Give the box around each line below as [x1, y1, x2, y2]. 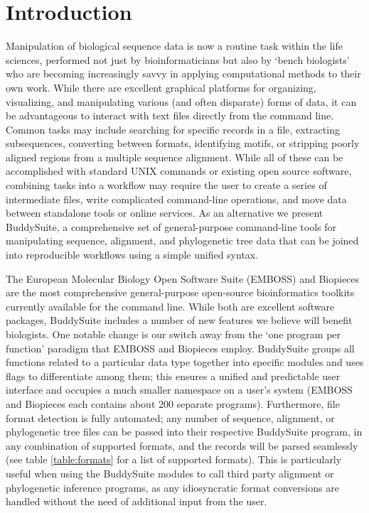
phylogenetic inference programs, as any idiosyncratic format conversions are [6, 480, 339, 495]
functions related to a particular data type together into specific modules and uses [6, 355, 364, 369]
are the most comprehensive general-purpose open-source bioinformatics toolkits [6, 285, 355, 300]
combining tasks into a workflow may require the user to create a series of [6, 178, 327, 193]
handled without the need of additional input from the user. [6, 494, 267, 509]
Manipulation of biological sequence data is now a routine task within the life [6, 38, 343, 53]
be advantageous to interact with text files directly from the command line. [6, 108, 334, 123]
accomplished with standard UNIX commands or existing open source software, [6, 163, 352, 178]
